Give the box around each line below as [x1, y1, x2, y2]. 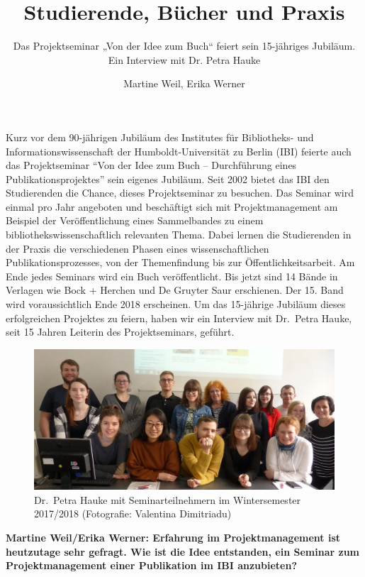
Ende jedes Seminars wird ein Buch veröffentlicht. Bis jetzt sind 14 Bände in [6, 268, 338, 283]
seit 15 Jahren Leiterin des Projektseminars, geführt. [6, 324, 235, 339]
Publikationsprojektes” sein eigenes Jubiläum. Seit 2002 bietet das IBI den [6, 171, 330, 186]
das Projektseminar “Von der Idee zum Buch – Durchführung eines [6, 158, 297, 172]
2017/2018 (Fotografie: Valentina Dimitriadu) [34, 506, 232, 521]
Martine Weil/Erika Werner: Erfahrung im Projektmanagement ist [6, 529, 340, 544]
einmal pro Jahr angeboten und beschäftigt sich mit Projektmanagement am [6, 199, 338, 214]
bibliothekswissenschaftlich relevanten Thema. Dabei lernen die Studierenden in [6, 227, 352, 242]
